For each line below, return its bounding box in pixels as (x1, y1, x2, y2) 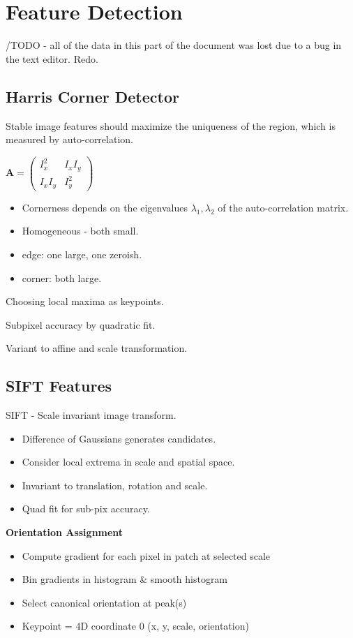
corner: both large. (22, 270, 102, 285)
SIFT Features (6, 375, 112, 396)
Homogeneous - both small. (22, 223, 139, 238)
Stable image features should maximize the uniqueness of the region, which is (6, 118, 336, 133)
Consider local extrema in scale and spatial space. (22, 454, 235, 469)
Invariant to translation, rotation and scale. (22, 477, 208, 492)
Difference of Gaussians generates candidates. (22, 431, 216, 445)
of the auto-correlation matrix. (218, 200, 349, 214)
